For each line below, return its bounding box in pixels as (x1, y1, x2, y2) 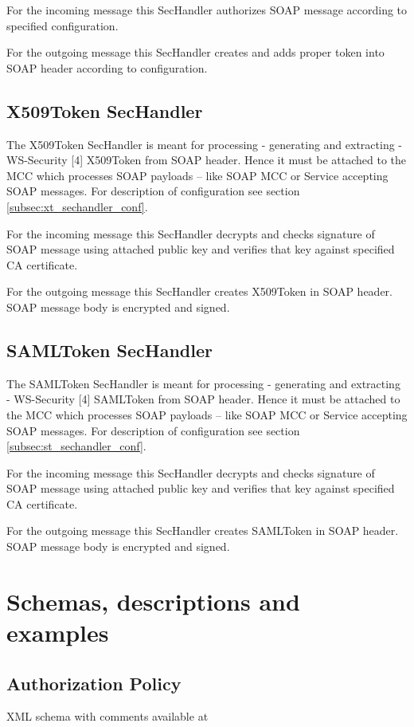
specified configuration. (6, 17, 119, 33)
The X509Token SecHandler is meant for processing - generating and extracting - (6, 136, 403, 152)
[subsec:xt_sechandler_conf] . (6, 198, 148, 214)
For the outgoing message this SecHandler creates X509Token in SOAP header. (6, 283, 393, 300)
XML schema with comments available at (6, 708, 209, 725)
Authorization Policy (6, 670, 182, 695)
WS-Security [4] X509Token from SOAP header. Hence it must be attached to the (6, 151, 407, 168)
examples (6, 616, 109, 649)
